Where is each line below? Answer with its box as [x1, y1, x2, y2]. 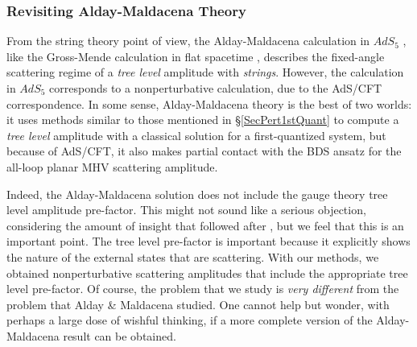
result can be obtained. [63, 327, 176, 344]
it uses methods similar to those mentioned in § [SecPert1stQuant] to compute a [6, 111, 399, 128]
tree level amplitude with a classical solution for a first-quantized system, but [6, 126, 386, 143]
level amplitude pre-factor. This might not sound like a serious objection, [6, 201, 366, 218]
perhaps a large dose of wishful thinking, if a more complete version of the [6, 312, 373, 328]
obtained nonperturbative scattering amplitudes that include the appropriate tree [6, 264, 408, 281]
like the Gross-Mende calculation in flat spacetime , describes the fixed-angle [6, 48, 385, 64]
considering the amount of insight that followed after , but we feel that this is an [6, 217, 404, 233]
